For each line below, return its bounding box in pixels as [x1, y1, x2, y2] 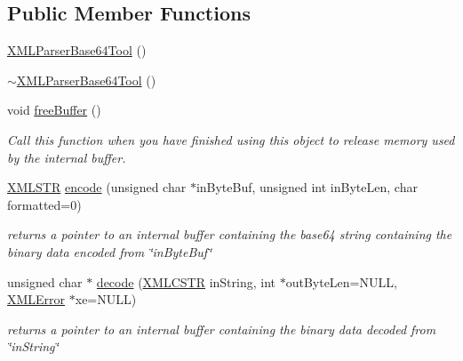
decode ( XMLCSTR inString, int [96, 272, 276, 291]
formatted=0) [7, 195, 82, 213]
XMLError [7, 290, 66, 309]
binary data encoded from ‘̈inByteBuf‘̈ [7, 242, 212, 261]
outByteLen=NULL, [285, 272, 397, 291]
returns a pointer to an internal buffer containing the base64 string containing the [7, 225, 452, 244]
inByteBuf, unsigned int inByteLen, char [196, 178, 418, 197]
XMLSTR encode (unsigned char [7, 178, 187, 197]
